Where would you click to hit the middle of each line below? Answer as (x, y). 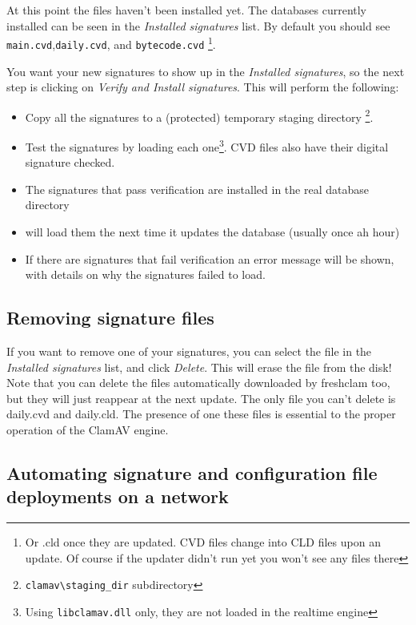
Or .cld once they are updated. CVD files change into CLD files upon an (203, 542)
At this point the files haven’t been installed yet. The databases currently (187, 10)
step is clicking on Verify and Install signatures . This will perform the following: (203, 87)
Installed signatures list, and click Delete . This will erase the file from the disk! (199, 367)
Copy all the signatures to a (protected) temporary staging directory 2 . (199, 115)
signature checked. (70, 162)
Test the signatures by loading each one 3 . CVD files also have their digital (207, 145)
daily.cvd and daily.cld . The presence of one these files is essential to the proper (201, 414)
